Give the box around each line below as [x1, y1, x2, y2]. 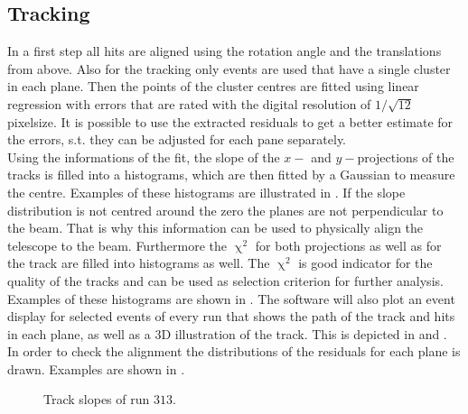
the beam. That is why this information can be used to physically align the [7, 218, 424, 237]
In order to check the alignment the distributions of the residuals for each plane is [7, 342, 461, 361]
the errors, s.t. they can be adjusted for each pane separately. [7, 130, 347, 149]
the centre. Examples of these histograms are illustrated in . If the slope [7, 182, 406, 201]
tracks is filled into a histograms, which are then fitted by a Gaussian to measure [7, 165, 455, 184]
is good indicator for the [298, 253, 433, 272]
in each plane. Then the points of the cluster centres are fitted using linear [7, 77, 419, 96]
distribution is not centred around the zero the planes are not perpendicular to [7, 200, 444, 219]
